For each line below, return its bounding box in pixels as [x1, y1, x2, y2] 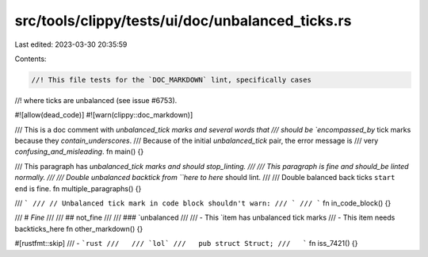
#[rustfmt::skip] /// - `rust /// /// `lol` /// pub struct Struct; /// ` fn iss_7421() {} [14, 239, 358, 248]
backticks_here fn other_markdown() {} [14, 224, 143, 233]
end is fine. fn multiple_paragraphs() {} [14, 183, 142, 194]
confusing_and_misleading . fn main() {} [14, 147, 144, 156]
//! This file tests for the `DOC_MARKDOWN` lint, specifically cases [31, 75, 312, 84]
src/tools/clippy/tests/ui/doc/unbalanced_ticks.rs [14, 12, 352, 29]
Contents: [14, 54, 47, 63]
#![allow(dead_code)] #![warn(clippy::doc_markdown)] [14, 110, 193, 120]
